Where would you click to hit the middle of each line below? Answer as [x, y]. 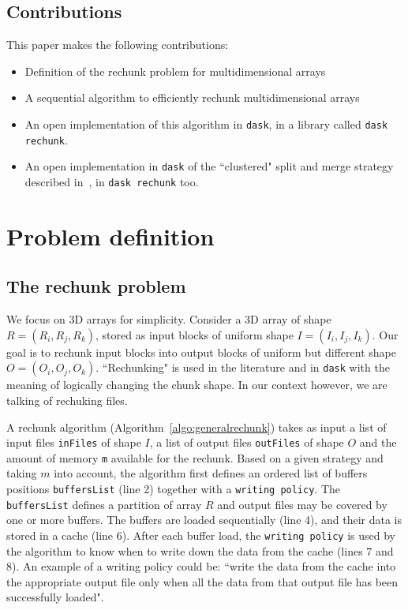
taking [22, 473]
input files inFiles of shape [74, 442]
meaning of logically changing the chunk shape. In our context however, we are [197, 385]
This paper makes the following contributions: [118, 45]
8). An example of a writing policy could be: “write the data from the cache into [201, 566]
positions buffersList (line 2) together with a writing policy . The [174, 489]
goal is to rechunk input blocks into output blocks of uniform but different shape [201, 352]
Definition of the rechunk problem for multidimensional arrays [175, 71]
